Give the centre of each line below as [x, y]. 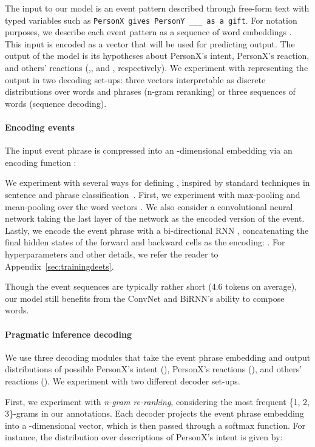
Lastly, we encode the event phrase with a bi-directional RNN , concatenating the [157, 230]
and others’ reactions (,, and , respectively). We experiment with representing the [157, 68]
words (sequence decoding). [56, 103]
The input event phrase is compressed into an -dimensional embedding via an [149, 150]
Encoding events [40, 127]
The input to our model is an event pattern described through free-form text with [157, 8]
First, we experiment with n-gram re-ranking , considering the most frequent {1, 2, [157, 401]
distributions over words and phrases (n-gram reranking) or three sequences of [150, 91]
